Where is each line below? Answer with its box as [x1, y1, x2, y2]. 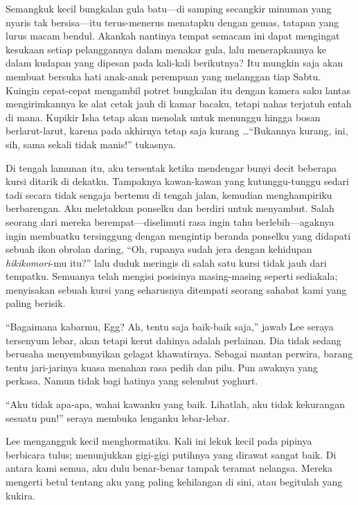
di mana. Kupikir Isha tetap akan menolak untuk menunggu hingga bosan [6, 109, 321, 124]
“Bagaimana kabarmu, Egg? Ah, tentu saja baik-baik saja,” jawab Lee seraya [6, 319, 334, 334]
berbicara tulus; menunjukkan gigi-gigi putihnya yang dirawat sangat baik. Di [6, 447, 337, 461]
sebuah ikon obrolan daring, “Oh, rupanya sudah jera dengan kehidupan [6, 242, 312, 256]
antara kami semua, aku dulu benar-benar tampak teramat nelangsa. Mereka [6, 461, 333, 475]
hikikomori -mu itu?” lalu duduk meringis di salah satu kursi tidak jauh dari [6, 255, 327, 269]
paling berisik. [6, 296, 66, 310]
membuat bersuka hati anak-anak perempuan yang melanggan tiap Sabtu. [6, 69, 321, 83]
